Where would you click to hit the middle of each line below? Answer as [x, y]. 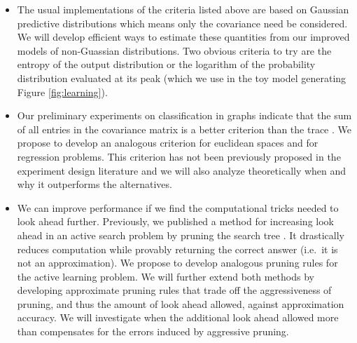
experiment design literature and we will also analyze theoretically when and [182, 170]
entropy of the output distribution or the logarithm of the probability [166, 64]
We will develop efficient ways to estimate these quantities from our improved [183, 37]
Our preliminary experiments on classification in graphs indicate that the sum [184, 115]
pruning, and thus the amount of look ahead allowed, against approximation [181, 303]
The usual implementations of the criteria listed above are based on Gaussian [183, 9]
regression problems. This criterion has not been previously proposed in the [179, 156]
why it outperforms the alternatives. [94, 184]
